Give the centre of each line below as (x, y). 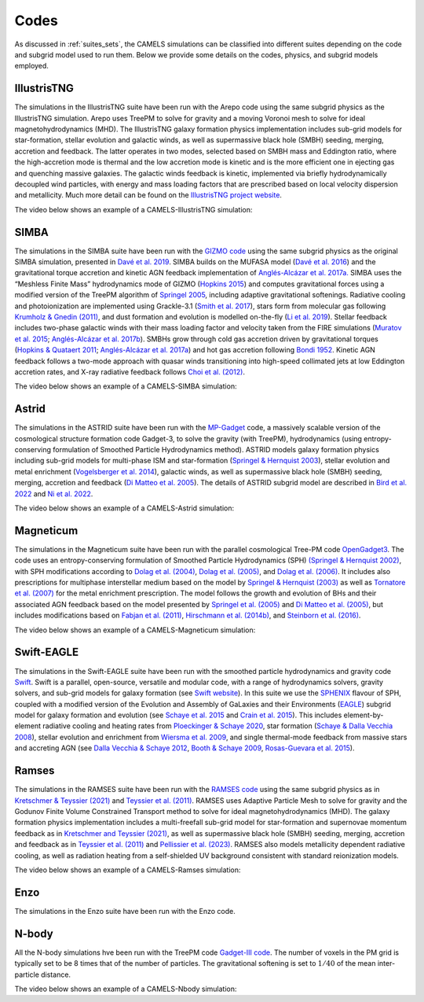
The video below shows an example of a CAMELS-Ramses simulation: (128, 870)
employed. (31, 66)
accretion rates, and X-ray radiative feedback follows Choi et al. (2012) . (130, 372)
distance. (55, 974)
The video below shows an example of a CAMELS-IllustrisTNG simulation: (133, 209)
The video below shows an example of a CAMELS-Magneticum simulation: (135, 630)
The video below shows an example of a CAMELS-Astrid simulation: (124, 508)
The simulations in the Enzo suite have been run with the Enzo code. (125, 911)
